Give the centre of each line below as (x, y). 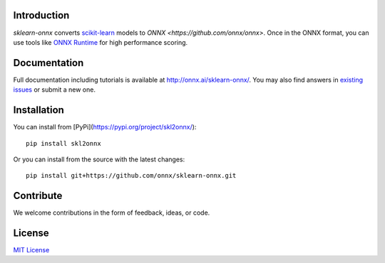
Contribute (38, 196)
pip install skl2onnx (63, 143)
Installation (38, 110)
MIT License (31, 250)
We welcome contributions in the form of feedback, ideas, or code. (112, 213)
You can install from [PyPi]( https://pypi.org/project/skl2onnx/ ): (105, 127)
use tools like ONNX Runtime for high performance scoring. (101, 42)
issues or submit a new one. (55, 90)
